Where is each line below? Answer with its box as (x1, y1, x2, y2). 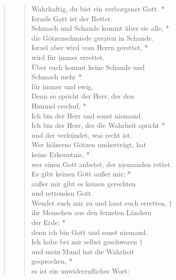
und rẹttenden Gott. (31, 188, 93, 198)
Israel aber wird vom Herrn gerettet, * (31, 42, 148, 53)
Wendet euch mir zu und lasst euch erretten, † (31, 197, 172, 208)
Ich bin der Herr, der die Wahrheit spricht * (31, 120, 165, 130)
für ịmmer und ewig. (31, 81, 94, 91)
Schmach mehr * (31, 71, 82, 82)
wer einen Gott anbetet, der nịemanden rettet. (31, 159, 173, 169)
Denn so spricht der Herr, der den (31, 91, 134, 101)
